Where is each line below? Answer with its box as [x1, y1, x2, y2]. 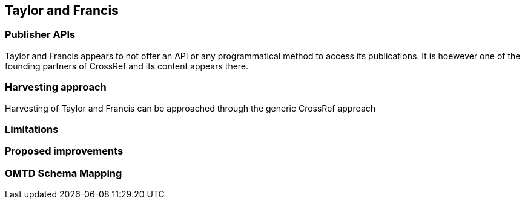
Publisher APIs [5, 28, 76, 41]
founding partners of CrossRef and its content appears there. [5, 60, 249, 71]
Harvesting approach [5, 81, 107, 94]
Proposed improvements [5, 145, 124, 158]
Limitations [5, 123, 59, 135]
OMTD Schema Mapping [5, 167, 122, 179]
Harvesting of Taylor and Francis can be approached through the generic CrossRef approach [5, 103, 376, 113]
